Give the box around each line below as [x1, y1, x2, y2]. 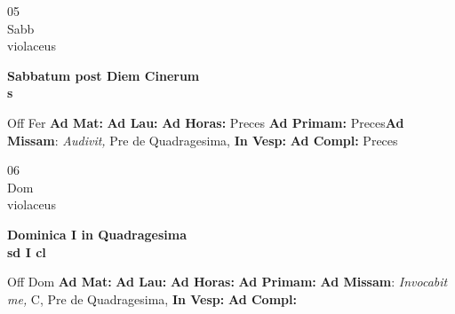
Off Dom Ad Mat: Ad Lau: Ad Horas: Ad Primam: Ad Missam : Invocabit [7, 272, 448, 291]
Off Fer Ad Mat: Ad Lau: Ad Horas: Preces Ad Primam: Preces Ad [7, 113, 404, 131]
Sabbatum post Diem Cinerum [7, 66, 200, 84]
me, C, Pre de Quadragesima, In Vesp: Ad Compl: [7, 289, 297, 308]
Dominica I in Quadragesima [7, 224, 188, 243]
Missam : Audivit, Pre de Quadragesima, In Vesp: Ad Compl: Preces [7, 130, 398, 149]
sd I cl [7, 242, 46, 261]
